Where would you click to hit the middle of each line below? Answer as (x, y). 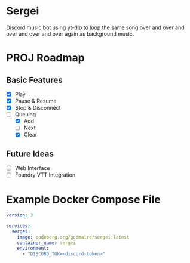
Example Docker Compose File (84, 199)
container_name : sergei (47, 243)
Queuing (25, 115)
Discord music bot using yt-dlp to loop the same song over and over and (95, 27)
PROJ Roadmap (45, 58)
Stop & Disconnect (38, 108)
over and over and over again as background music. (70, 33)
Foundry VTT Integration (45, 175)
